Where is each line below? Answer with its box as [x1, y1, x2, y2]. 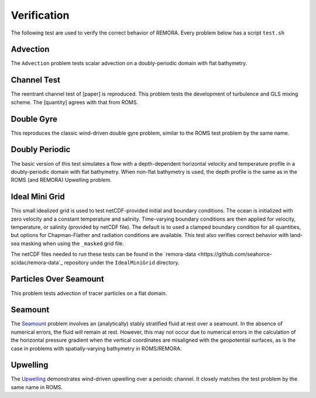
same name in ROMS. [11, 383, 63, 390]
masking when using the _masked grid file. [20, 240, 124, 247]
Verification [11, 9, 70, 22]
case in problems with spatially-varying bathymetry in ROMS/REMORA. [11, 345, 182, 352]
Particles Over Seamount [11, 274, 105, 284]
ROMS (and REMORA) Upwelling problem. [11, 176, 112, 184]
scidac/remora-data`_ [11, 259, 63, 266]
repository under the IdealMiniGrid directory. [64, 259, 180, 266]
